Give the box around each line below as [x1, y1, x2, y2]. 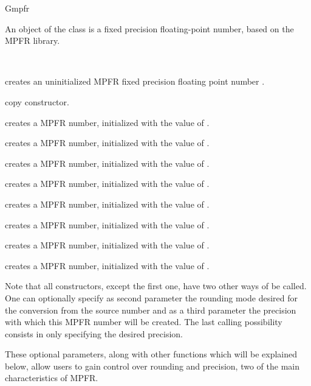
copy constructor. [5, 95, 69, 108]
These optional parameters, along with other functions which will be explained [5, 348, 298, 360]
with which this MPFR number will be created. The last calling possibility [5, 315, 282, 328]
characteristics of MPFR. [5, 371, 98, 384]
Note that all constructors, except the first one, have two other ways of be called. [5, 279, 307, 292]
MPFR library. [5, 34, 60, 47]
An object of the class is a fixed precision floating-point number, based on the [5, 22, 294, 35]
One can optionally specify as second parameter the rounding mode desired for [5, 291, 298, 304]
